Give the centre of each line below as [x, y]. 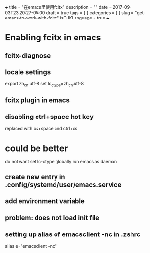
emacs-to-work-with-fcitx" [32, 18]
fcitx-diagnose [28, 55]
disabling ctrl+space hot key [49, 117]
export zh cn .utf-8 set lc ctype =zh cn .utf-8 [45, 84]
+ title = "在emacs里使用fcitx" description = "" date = [58, 7]
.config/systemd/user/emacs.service [63, 185]
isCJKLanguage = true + [85, 18]
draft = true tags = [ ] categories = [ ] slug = [90, 13]
